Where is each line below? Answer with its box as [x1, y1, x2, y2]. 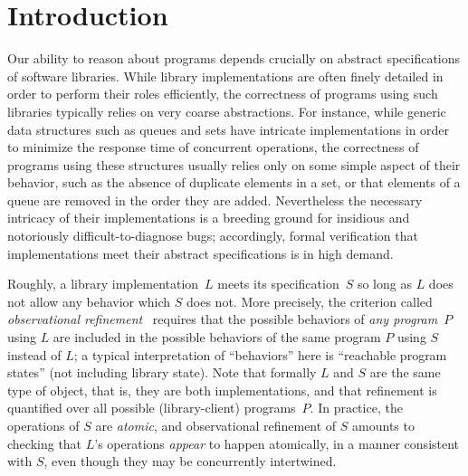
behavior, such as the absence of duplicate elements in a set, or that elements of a [7, 173, 461, 192]
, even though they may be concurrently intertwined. [43, 452, 337, 471]
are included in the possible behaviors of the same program [53, 328, 381, 347]
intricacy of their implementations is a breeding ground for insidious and [7, 208, 410, 227]
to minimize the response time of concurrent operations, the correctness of [7, 138, 419, 157]
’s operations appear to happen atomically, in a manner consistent [94, 433, 460, 452]
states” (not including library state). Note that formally [7, 363, 317, 382]
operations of [7, 416, 80, 434]
